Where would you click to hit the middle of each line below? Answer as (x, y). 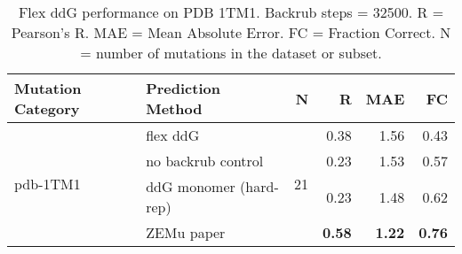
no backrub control (205, 161)
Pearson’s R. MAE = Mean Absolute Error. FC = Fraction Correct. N (231, 32)
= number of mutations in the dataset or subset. (231, 53)
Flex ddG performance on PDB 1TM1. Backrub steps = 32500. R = (231, 12)
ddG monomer (191, 186)
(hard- (259, 186)
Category (47, 108)
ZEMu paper (186, 232)
